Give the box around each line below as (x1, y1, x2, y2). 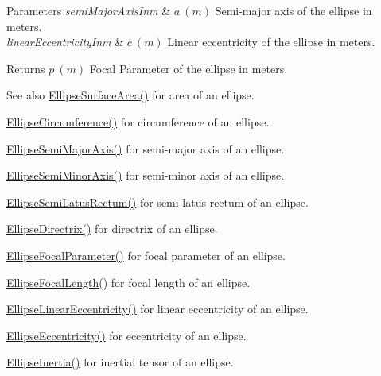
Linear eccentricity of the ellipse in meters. (167, 33, 375, 50)
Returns (6, 60, 45, 76)
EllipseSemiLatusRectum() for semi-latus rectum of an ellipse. (6, 193, 309, 210)
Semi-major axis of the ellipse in (215, 2, 372, 18)
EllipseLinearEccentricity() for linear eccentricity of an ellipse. (6, 300, 309, 317)
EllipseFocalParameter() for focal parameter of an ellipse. (6, 246, 286, 263)
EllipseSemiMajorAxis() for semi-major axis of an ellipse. (6, 140, 285, 157)
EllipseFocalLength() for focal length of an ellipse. (6, 273, 251, 290)
